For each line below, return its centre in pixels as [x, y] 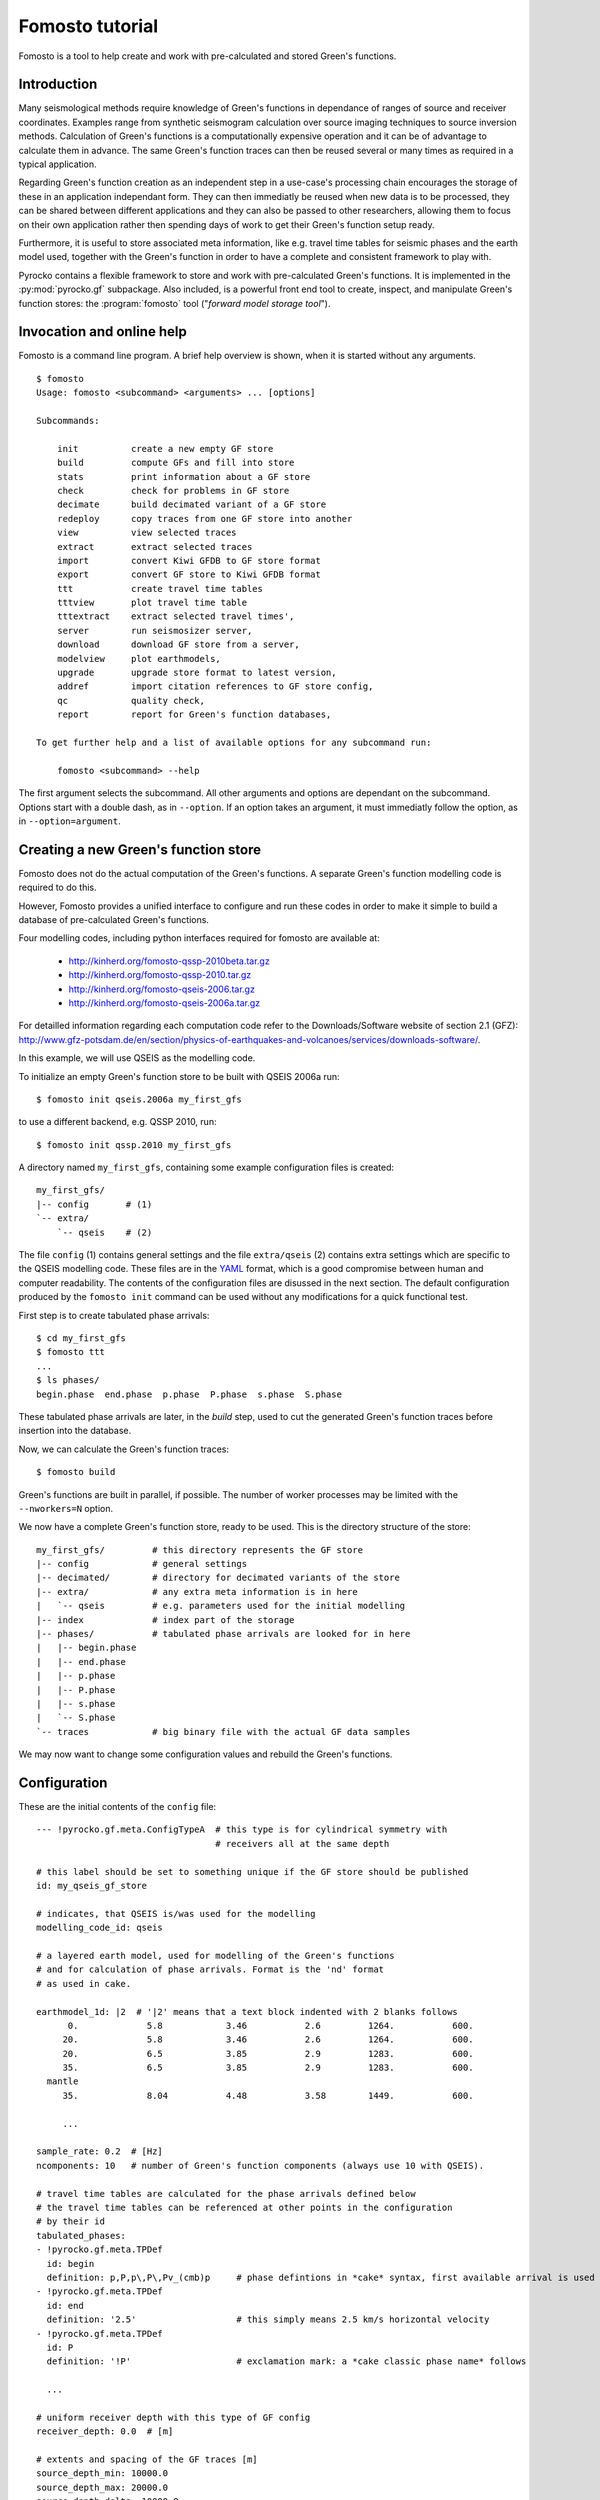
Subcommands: [68, 420]
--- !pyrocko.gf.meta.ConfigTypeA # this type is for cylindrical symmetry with [242, 1829]
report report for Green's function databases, [194, 714]
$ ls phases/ [68, 1380]
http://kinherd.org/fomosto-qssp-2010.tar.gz [160, 975]
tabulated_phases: [81, 2235]
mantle [62, 2081]
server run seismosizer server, [154, 630]
